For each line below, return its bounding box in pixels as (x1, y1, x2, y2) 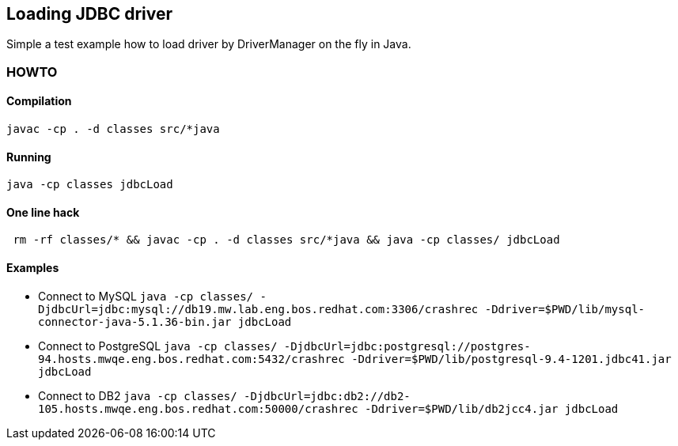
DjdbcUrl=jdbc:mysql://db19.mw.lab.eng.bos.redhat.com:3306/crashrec (38, 302, 479, 316)
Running (6, 149, 51, 164)
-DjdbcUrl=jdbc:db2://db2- (244, 389, 411, 403)
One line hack (6, 205, 80, 219)
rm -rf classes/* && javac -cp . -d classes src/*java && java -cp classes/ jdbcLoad (13, 233, 560, 247)
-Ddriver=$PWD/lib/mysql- (484, 302, 646, 316)
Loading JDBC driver (6, 4, 173, 24)
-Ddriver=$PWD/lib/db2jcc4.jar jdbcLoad (365, 402, 619, 415)
